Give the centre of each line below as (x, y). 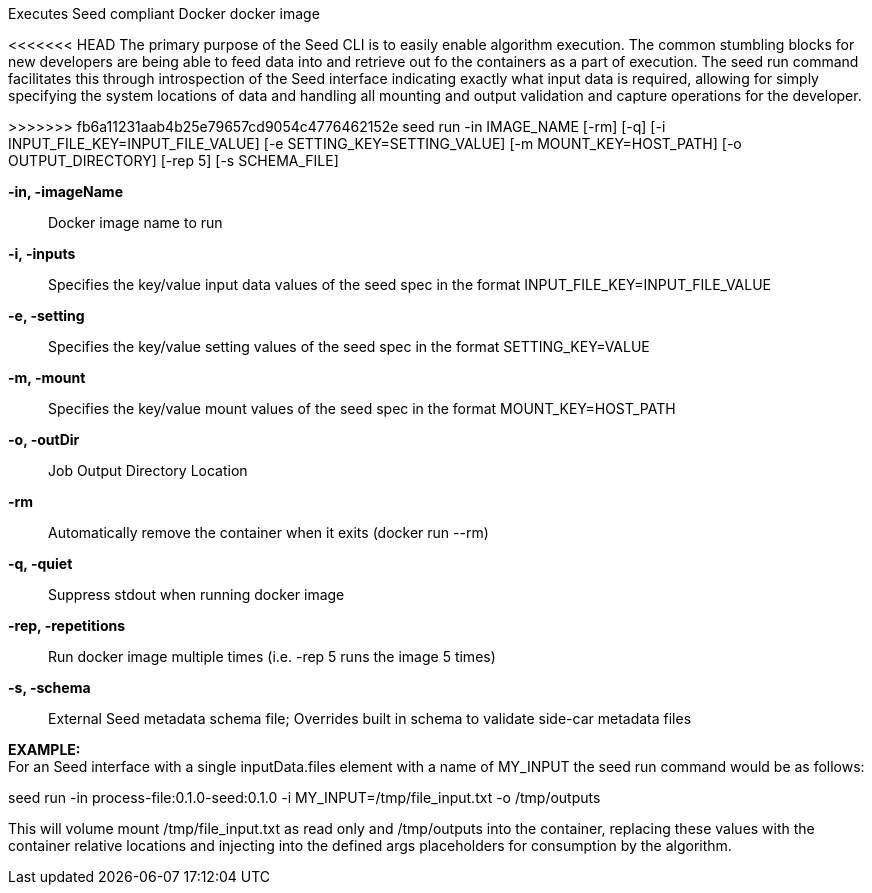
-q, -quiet (40, 563)
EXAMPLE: (44, 749)
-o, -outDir (44, 439)
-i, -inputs (42, 253)
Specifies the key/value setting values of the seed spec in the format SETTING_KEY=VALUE (349, 346)
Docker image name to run (135, 222)
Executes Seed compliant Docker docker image (164, 13)
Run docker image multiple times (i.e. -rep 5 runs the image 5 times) (272, 656)
